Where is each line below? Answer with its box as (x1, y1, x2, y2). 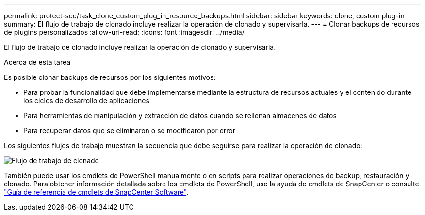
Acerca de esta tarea (4, 58, 71, 66)
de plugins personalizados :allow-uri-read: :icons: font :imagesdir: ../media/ (4, 28, 245, 36)
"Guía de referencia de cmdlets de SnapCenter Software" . (4, 188, 189, 196)
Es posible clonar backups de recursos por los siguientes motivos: (4, 73, 216, 81)
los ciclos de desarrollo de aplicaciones (23, 96, 149, 105)
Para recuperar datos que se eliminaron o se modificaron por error (23, 126, 236, 135)
